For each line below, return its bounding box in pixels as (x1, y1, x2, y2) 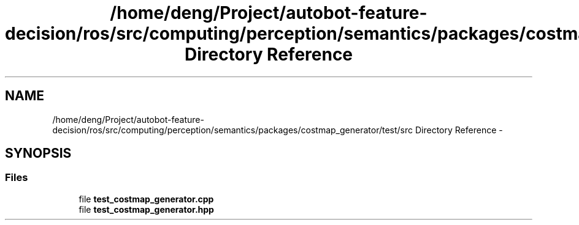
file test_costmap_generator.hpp (79, 204, 214, 215)
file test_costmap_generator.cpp (79, 193, 214, 204)
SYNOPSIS (5, 146, 72, 161)
